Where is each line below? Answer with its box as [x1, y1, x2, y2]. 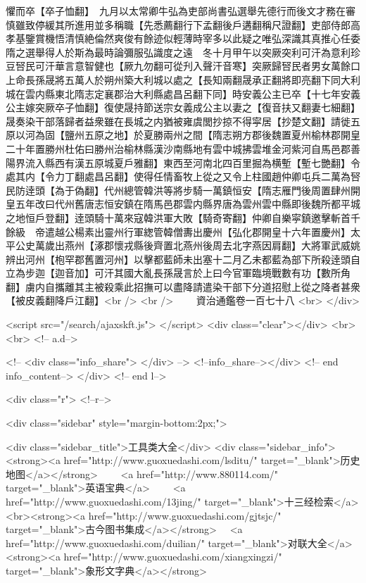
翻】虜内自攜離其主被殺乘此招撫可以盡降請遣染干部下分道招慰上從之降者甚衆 [6, 279, 360, 294]
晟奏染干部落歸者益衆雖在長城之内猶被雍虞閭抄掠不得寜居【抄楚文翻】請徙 [6, 113, 351, 128]
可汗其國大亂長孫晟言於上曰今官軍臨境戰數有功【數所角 [94, 265, 351, 280]
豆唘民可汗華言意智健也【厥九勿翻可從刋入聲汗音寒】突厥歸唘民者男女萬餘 [6, 58, 351, 73]
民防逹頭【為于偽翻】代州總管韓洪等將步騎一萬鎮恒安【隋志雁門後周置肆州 [6, 182, 351, 197]
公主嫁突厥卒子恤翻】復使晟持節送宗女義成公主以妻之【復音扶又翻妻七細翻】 [6, 100, 360, 115]
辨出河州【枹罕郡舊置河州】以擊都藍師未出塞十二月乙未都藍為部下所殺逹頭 [6, 251, 351, 266]
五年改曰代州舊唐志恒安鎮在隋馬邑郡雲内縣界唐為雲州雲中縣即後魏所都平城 [15, 196, 360, 211]
